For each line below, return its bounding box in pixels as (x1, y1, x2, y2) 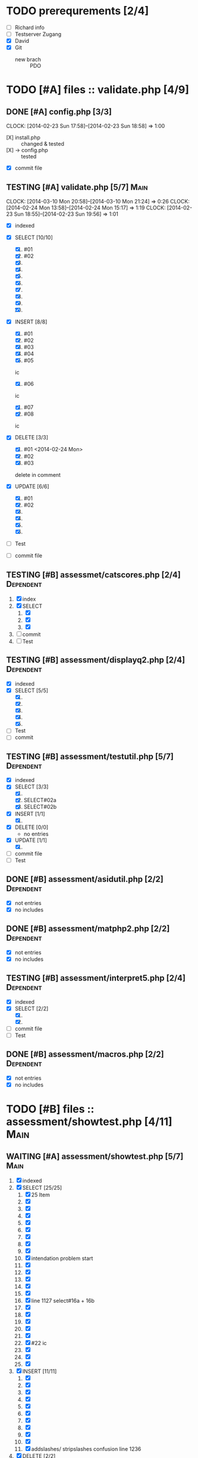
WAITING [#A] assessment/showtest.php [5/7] (6, 1151, 184, 1161)
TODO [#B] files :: (6, 1102, 95, 1116)
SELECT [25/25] (22, 1184, 62, 1191)
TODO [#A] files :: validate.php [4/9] (6, 83, 189, 96)
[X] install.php (6, 134, 40, 141)
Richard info (14, 24, 45, 31)
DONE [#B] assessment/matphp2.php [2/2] (6, 923, 170, 934)
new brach (14, 56, 42, 63)
